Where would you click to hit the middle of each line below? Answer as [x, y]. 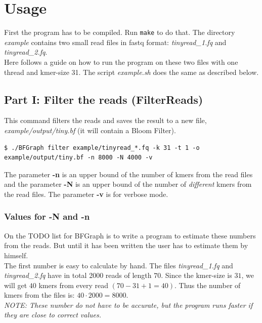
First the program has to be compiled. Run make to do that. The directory [120, 32]
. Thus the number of [207, 285]
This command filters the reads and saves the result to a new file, [105, 120]
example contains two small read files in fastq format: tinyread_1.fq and [115, 42]
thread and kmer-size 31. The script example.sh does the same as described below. [132, 72]
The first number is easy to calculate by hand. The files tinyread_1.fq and [119, 265]
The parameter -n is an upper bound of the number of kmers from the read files [128, 174]
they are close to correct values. [53, 315]
